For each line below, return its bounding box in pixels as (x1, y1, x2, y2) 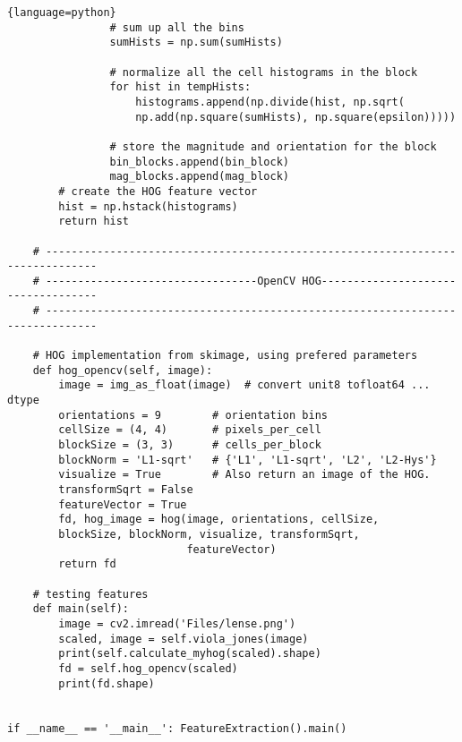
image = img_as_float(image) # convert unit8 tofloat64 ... (58, 379, 431, 392)
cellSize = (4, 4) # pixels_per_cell (58, 423, 321, 437)
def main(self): (32, 602, 130, 616)
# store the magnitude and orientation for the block (109, 140, 437, 153)
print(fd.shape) (58, 677, 155, 690)
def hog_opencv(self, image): (32, 363, 213, 377)
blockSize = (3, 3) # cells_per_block (58, 439, 321, 452)
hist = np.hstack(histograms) (58, 200, 238, 213)
